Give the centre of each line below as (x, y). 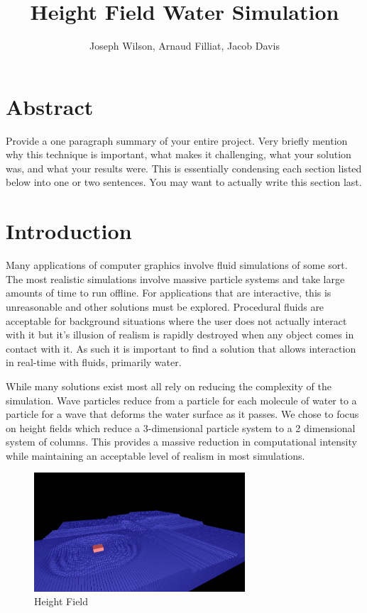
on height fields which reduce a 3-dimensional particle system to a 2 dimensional (181, 427)
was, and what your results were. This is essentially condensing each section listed (184, 168)
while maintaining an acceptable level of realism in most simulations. (155, 455)
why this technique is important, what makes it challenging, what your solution (179, 154)
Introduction (69, 231)
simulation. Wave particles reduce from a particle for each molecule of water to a (181, 400)
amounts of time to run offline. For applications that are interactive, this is (169, 293)
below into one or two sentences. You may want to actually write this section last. (184, 182)
